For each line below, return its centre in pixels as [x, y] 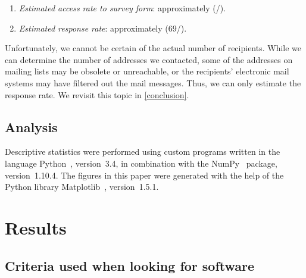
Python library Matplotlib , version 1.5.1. [82, 187]
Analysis [31, 126]
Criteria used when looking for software [130, 265]
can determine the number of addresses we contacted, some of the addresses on [149, 59]
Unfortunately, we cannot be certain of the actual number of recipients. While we [153, 48]
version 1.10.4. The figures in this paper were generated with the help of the [144, 175]
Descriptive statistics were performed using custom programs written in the [143, 152]
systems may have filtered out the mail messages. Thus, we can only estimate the [153, 82]
